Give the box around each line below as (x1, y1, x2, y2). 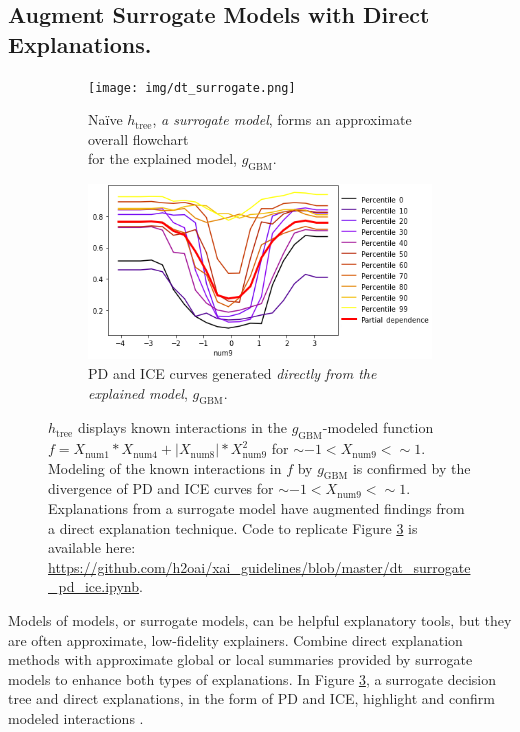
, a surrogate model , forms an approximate (152, 109, 412, 130)
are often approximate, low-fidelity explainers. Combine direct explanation (8, 629, 463, 650)
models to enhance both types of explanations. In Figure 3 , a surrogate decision (8, 668, 496, 689)
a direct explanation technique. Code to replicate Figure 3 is (48, 517, 418, 538)
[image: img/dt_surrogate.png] (88, 80, 296, 95)
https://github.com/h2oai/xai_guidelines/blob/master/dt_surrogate (48, 556, 471, 577)
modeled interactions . (8, 708, 144, 729)
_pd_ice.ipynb (48, 576, 140, 597)
